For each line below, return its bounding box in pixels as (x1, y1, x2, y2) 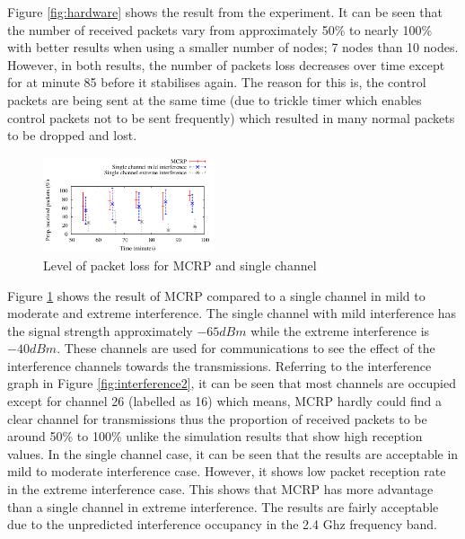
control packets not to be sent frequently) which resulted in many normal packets (7, 108, 455, 127)
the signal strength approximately (7, 321, 193, 340)
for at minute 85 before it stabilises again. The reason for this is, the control (7, 73, 426, 92)
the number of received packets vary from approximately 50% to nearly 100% (7, 20, 433, 39)
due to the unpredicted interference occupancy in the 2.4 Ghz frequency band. (7, 515, 438, 534)
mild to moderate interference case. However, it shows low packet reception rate (7, 462, 446, 481)
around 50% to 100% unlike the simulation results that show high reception (7, 427, 423, 446)
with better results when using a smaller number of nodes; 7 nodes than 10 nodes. (7, 38, 459, 57)
